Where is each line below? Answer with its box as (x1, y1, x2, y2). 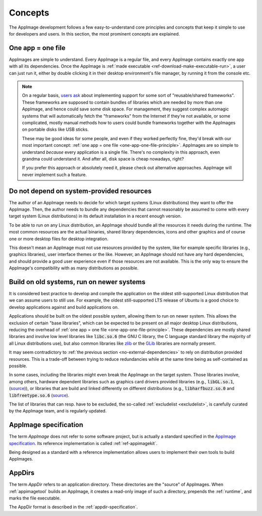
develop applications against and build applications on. (9, 304, 119, 310)
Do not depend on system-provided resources (9, 187, 152, 195)
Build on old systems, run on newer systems (9, 278, 146, 286)
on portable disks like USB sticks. (22, 126, 89, 132)
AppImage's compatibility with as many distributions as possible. (9, 265, 139, 271)
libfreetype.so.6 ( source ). (9, 392, 70, 398)
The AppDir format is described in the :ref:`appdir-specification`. (9, 504, 138, 510)
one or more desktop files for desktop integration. (9, 236, 109, 242)
